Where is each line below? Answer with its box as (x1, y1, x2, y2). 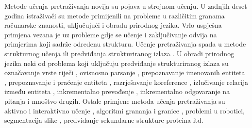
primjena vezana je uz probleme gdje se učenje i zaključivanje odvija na (4, 29, 217, 39)
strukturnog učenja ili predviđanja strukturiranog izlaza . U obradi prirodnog (4, 48, 235, 58)
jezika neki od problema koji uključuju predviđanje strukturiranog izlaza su (4, 58, 229, 68)
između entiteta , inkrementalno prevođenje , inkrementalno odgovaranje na (4, 86, 230, 96)
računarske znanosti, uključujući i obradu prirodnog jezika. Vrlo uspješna (4, 20, 222, 30)
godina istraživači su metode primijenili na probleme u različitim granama (4, 10, 225, 20)
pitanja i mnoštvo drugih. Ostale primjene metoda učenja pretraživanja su (4, 96, 225, 106)
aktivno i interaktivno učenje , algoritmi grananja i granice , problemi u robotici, (4, 105, 245, 115)
